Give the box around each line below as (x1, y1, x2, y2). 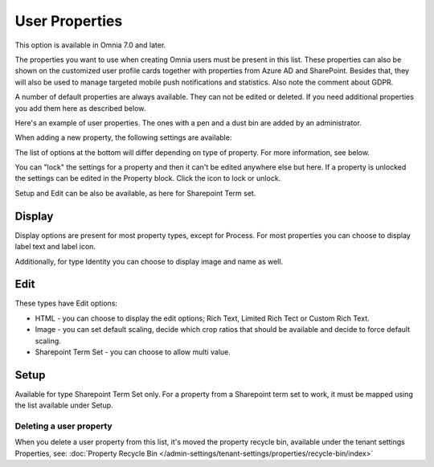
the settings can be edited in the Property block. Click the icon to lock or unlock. (14, 174, 281, 183)
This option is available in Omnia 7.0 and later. (14, 40, 166, 50)
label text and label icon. (14, 242, 96, 252)
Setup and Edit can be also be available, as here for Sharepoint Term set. (14, 188, 256, 198)
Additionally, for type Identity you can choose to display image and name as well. (14, 256, 284, 266)
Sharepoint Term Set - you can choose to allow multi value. (35, 347, 231, 357)
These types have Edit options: (14, 298, 118, 309)
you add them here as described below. (14, 103, 146, 113)
